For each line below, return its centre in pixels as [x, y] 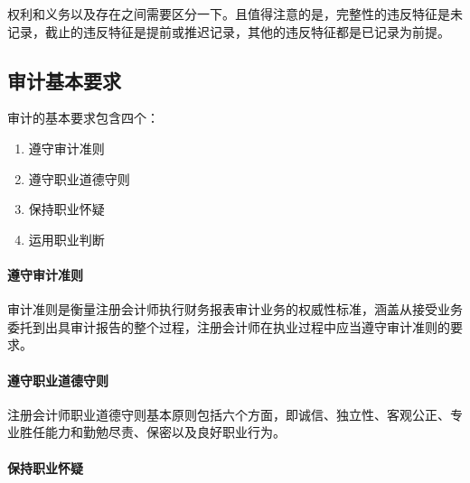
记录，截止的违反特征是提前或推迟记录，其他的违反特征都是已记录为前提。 [229, 31]
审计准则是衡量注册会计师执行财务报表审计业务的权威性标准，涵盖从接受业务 [235, 309]
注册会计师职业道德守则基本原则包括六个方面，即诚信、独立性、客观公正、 [229, 414]
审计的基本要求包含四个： [83, 118]
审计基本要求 [64, 80]
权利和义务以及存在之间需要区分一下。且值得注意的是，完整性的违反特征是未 [235, 14]
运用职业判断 [66, 239]
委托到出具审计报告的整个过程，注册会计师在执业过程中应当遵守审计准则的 [229, 326]
